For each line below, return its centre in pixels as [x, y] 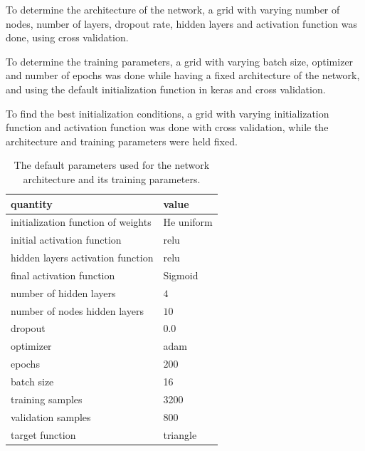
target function [43, 434]
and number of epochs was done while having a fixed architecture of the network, [183, 75]
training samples [47, 399]
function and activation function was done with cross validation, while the [167, 127]
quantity [32, 203]
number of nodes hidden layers [77, 310]
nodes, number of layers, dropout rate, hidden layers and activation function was [182, 23]
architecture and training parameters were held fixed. [122, 141]
